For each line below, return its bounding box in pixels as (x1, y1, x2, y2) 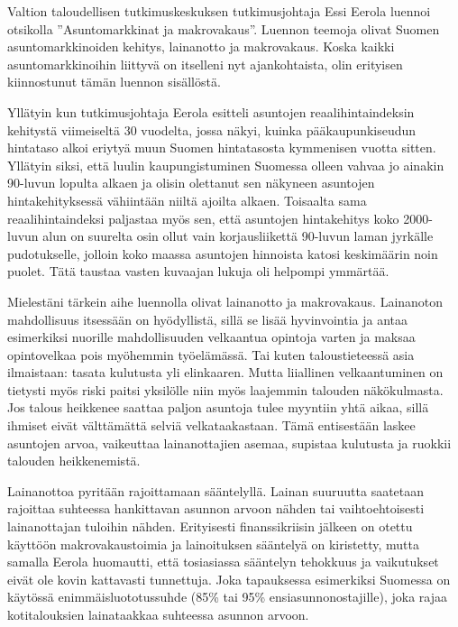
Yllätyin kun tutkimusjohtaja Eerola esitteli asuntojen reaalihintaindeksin (7, 102, 415, 121)
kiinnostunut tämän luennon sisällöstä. (7, 72, 221, 91)
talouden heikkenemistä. (7, 451, 141, 470)
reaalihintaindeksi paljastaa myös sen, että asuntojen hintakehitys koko (7, 208, 399, 227)
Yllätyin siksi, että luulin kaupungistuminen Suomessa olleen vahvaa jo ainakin (7, 155, 444, 174)
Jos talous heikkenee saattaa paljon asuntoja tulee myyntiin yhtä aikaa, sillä (7, 398, 429, 417)
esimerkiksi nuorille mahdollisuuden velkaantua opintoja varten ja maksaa (7, 327, 416, 346)
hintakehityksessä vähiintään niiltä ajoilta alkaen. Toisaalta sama (7, 190, 367, 209)
